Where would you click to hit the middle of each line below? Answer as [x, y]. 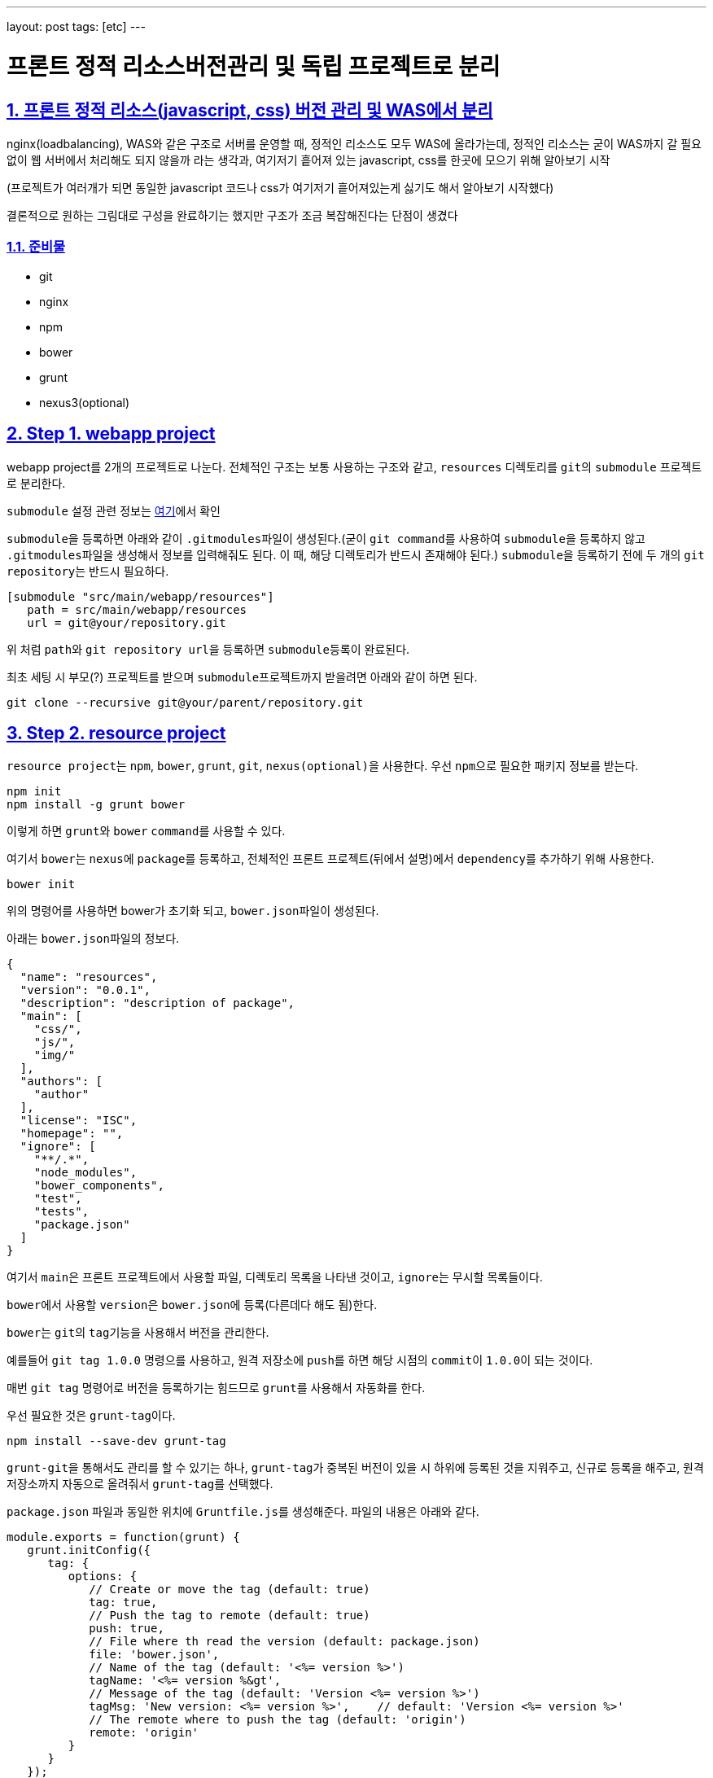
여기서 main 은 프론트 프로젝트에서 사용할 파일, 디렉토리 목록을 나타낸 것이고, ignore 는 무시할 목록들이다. [275, 1277]
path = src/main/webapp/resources [137, 609]
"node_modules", [85, 1173]
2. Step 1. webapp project [111, 434]
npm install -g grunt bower [96, 805]
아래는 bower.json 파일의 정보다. [93, 939]
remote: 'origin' [144, 1733]
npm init [34, 792]
